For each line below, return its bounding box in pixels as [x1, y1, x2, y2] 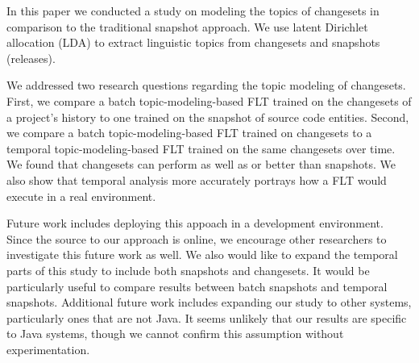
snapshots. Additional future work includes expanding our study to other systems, [6, 294, 412, 311]
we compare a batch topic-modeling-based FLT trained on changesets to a [6, 124, 372, 141]
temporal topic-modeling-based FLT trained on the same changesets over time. [6, 140, 396, 156]
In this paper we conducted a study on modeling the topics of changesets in [6, 2, 380, 19]
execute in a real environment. [6, 187, 156, 204]
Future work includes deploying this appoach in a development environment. [6, 215, 384, 232]
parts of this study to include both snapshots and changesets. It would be [6, 261, 370, 278]
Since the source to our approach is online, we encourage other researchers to [6, 230, 387, 247]
